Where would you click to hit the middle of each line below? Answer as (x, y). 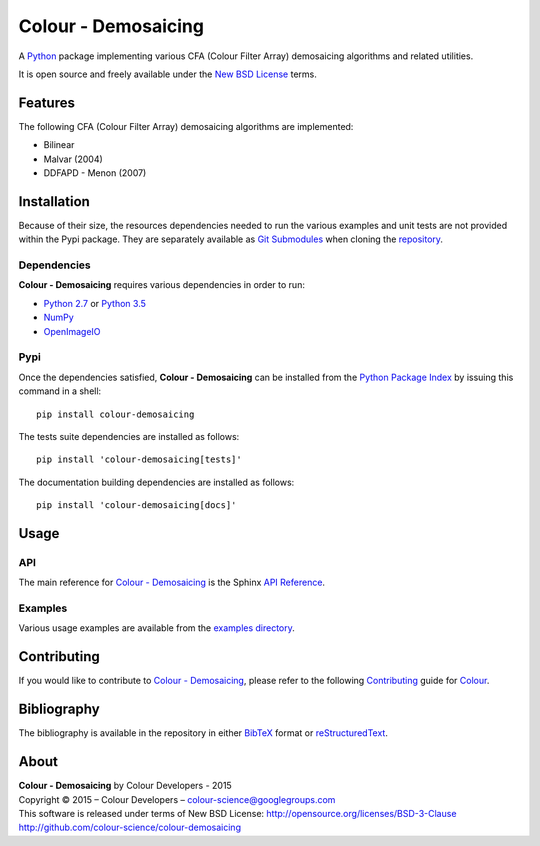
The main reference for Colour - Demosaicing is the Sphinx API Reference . (171, 582)
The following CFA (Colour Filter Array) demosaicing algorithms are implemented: (186, 126)
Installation (54, 201)
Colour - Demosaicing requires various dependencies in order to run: (161, 285)
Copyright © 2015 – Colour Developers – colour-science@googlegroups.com (177, 799)
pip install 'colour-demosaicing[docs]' (136, 505)
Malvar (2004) (73, 159)
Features (46, 102)
